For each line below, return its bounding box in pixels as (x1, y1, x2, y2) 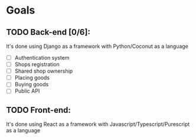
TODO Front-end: (6, 105, 71, 115)
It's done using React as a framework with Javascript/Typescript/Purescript (6, 121, 190, 128)
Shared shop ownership (14, 67, 73, 74)
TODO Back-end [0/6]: (6, 27, 90, 37)
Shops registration (14, 61, 60, 68)
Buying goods (14, 81, 49, 88)
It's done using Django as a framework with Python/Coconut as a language (6, 43, 189, 50)
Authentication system (14, 54, 70, 61)
